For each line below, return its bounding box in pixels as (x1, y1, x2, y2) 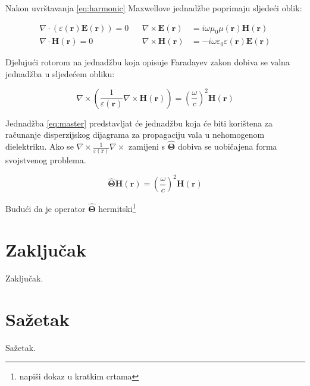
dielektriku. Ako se (5, 140, 74, 153)
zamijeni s (129, 140, 165, 153)
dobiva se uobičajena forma (177, 140, 277, 153)
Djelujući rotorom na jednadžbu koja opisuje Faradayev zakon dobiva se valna (5, 56, 290, 68)
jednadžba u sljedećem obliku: (5, 68, 115, 80)
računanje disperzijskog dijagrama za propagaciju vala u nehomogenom (5, 128, 265, 141)
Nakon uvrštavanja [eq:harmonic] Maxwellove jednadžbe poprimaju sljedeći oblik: (5, 2, 302, 14)
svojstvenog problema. (5, 154, 86, 166)
